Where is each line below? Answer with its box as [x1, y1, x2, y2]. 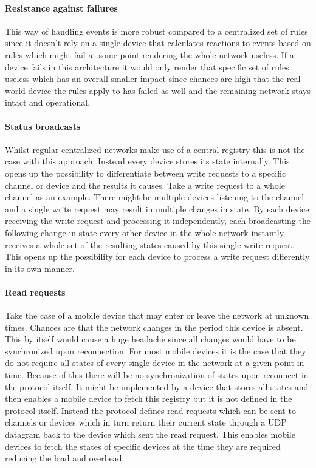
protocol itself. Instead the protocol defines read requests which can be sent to [5, 404, 296, 416]
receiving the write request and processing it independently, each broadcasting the [5, 214, 311, 227]
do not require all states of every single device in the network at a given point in [5, 356, 304, 369]
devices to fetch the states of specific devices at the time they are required [5, 439, 281, 452]
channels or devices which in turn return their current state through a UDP [5, 416, 287, 429]
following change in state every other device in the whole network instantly [5, 226, 284, 239]
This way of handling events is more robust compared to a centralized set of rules [5, 24, 308, 37]
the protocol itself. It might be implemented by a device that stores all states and [5, 380, 309, 393]
